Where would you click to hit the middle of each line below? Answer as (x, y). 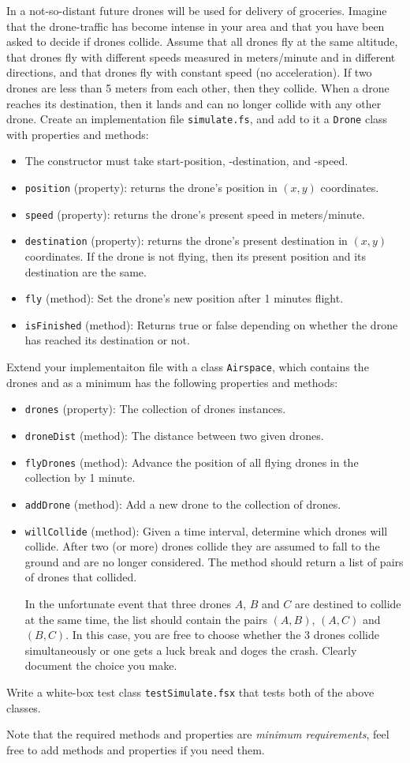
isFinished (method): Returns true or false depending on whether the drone (211, 324)
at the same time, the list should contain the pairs (146, 619)
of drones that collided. (81, 577)
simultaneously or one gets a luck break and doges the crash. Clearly (191, 650)
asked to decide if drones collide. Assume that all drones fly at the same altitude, (202, 41)
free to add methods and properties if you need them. (136, 749)
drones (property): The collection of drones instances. (155, 409)
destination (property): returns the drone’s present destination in (186, 241)
